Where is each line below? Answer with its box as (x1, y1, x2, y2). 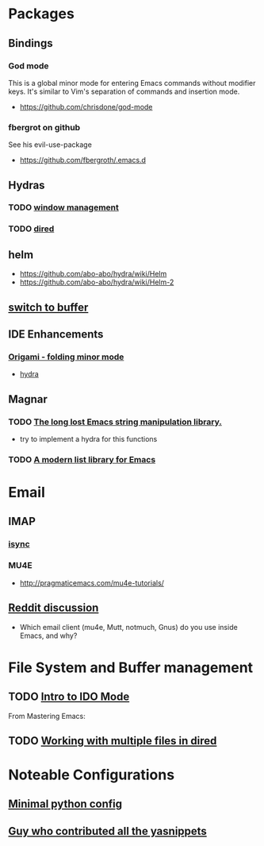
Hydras (8, 178, 45, 191)
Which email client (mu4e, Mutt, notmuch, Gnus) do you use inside (19, 622, 238, 632)
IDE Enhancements (8, 327, 104, 341)
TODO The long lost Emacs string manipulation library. (8, 416, 222, 427)
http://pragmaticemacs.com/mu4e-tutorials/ (19, 578, 165, 588)
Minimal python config (8, 798, 123, 811)
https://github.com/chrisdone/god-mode (19, 102, 153, 111)
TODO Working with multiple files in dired (8, 734, 217, 747)
